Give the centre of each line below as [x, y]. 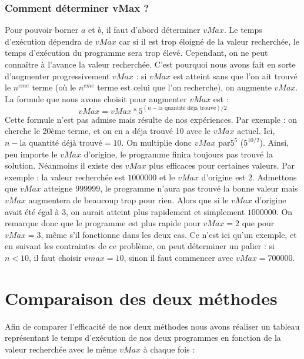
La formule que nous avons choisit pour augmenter [96, 98]
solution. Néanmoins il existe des [64, 165]
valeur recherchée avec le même [61, 349]
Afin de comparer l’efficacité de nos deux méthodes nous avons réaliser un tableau [152, 326]
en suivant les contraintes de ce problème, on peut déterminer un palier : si [140, 246]
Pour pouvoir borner [42, 30]
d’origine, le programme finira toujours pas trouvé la [178, 154]
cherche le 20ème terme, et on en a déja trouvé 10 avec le [108, 131]
